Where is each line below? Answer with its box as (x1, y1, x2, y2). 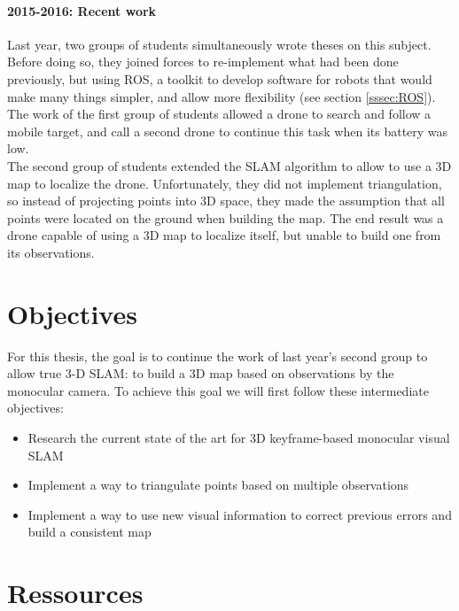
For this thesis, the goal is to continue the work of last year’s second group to (7, 346, 428, 365)
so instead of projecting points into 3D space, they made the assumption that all (7, 191, 445, 210)
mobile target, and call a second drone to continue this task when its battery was (7, 121, 448, 140)
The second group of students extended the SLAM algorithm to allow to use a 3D (7, 156, 452, 174)
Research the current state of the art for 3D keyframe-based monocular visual (27, 429, 450, 447)
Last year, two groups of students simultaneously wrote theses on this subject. (7, 35, 432, 53)
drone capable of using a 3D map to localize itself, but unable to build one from (7, 226, 441, 244)
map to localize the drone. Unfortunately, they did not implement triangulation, (7, 174, 442, 192)
